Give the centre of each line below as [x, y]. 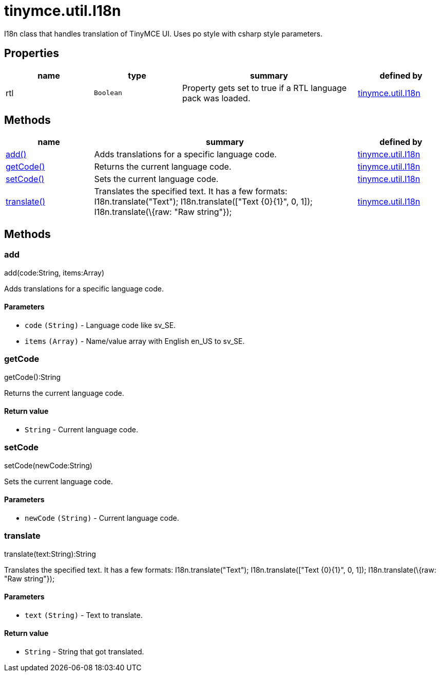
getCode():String [33, 377]
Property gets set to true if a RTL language [265, 88]
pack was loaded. [216, 98]
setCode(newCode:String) [48, 465]
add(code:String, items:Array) [54, 272]
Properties [32, 53]
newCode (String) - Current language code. [102, 518]
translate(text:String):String [50, 554]
